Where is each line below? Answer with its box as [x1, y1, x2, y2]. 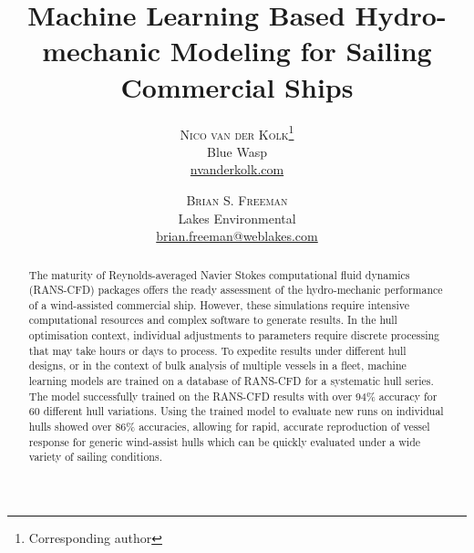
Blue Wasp [207, 141, 267, 161]
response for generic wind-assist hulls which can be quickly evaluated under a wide [28, 433, 421, 449]
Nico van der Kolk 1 [180, 121, 294, 143]
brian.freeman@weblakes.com [156, 226, 318, 245]
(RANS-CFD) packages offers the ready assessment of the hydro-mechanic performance [28, 282, 443, 297]
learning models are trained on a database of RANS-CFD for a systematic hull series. [28, 373, 434, 389]
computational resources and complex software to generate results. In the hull [28, 312, 397, 328]
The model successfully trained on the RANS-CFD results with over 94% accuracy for [28, 388, 438, 403]
